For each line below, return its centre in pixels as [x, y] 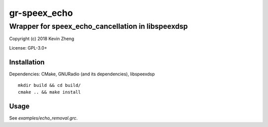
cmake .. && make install [50, 92]
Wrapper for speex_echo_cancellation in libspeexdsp [99, 26]
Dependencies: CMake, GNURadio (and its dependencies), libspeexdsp [82, 74]
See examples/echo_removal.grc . [43, 118]
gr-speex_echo [41, 13]
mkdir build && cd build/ [50, 85]
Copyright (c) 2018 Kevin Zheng [42, 39]
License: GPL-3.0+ [28, 48]
